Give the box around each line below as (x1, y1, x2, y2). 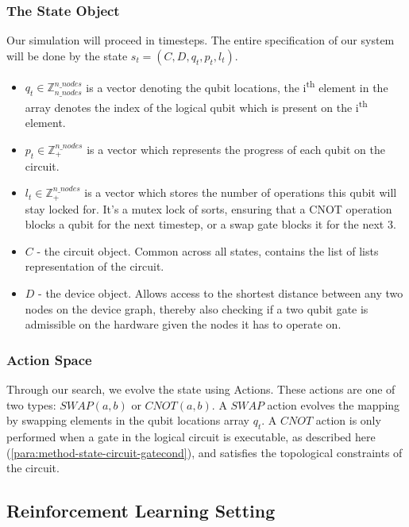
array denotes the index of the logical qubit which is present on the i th (25, 96, 368, 115)
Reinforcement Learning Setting (6, 498, 276, 523)
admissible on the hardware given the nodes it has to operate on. (25, 316, 341, 333)
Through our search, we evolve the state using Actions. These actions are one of (6, 380, 395, 397)
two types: (6, 396, 56, 413)
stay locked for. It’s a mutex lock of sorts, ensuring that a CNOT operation (25, 200, 392, 217)
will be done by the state (6, 47, 128, 63)
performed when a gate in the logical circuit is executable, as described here (6, 428, 376, 444)
